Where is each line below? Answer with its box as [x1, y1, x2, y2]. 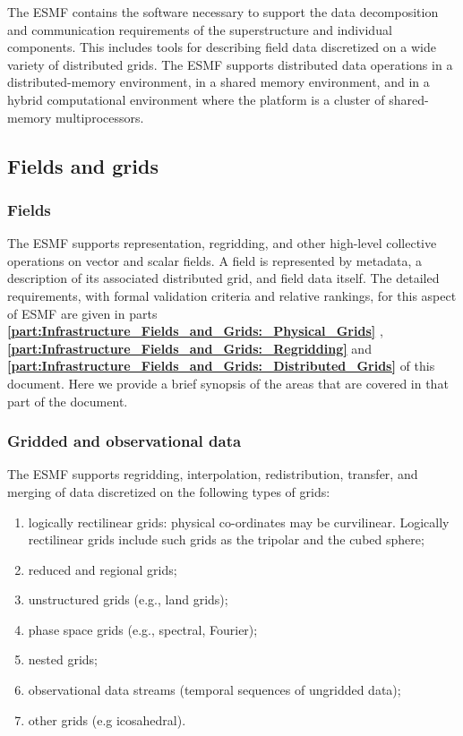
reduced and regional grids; [28, 560, 177, 578]
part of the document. [7, 391, 128, 410]
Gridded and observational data [7, 430, 242, 452]
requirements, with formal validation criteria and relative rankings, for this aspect [7, 286, 457, 304]
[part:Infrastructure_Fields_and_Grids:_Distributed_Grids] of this [7, 356, 435, 375]
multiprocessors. [56, 107, 144, 126]
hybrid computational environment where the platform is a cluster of [7, 90, 385, 108]
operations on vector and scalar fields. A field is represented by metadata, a [7, 251, 422, 270]
